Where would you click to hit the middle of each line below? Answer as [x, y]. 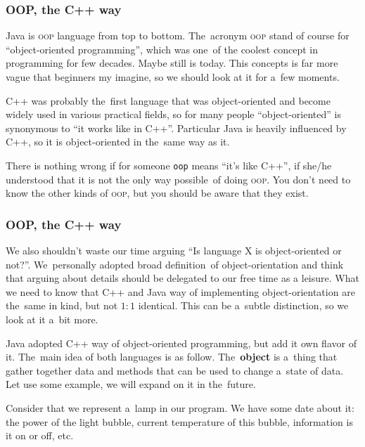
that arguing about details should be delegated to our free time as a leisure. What [182, 278]
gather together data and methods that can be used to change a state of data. [175, 370]
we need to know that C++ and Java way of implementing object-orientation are [180, 291]
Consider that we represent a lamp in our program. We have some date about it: [180, 407]
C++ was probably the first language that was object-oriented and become [168, 100]
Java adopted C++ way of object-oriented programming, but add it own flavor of [181, 343]
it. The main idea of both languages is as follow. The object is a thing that [172, 357]
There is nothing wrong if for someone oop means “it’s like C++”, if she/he [169, 165]
